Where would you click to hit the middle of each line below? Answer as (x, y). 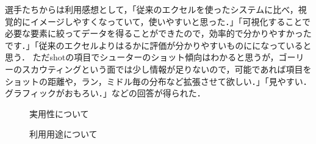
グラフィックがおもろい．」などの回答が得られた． (105, 93)
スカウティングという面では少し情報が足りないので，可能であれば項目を (167, 69)
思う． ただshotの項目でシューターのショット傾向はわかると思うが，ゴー (150, 57)
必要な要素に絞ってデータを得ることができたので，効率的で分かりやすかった (158, 33)
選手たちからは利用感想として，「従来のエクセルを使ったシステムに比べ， (152, 9)
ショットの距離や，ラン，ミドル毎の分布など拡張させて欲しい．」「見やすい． (158, 81)
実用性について (59, 113)
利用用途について (63, 134)
